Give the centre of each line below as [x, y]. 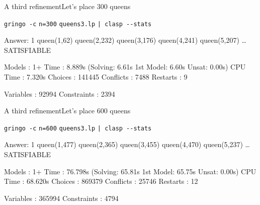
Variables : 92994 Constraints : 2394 [60, 93]
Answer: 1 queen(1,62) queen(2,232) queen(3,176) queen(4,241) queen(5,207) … [125, 40]
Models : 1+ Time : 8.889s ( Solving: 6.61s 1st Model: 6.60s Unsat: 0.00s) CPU [125, 67]
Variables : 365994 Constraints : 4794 [61, 198]
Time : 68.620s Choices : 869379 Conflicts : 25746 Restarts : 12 [101, 181]
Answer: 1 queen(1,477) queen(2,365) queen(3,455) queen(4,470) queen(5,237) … [127, 144]
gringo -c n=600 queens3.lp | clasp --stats [78, 128]
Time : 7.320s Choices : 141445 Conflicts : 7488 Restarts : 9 [96, 77]
